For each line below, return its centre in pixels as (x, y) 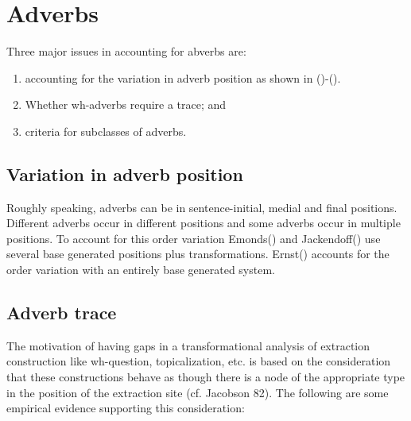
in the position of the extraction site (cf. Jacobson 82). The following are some (198, 392)
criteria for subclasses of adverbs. (106, 131)
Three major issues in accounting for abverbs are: (126, 51)
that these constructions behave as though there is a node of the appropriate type (206, 377)
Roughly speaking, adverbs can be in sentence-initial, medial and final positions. (202, 207)
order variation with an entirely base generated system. (141, 270)
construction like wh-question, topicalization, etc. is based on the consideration (199, 361)
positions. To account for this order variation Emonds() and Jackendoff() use (194, 238)
